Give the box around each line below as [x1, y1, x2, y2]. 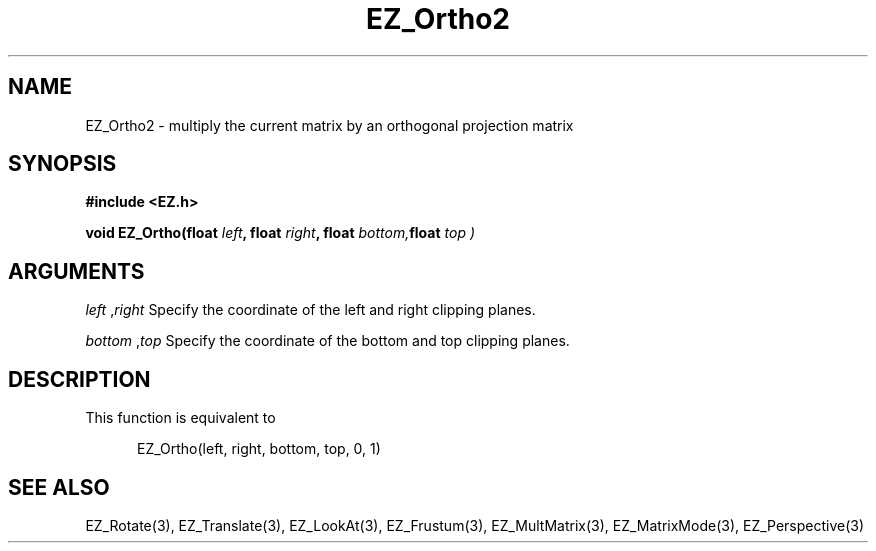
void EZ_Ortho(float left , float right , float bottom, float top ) [85, 224, 476, 242]
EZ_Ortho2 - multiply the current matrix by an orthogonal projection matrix [85, 116, 574, 134]
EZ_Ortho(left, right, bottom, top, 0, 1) [137, 440, 381, 458]
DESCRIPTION [8, 366, 151, 392]
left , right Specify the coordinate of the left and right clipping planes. [85, 301, 536, 319]
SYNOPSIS [8, 151, 117, 177]
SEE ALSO [8, 474, 110, 500]
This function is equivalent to [85, 409, 276, 427]
